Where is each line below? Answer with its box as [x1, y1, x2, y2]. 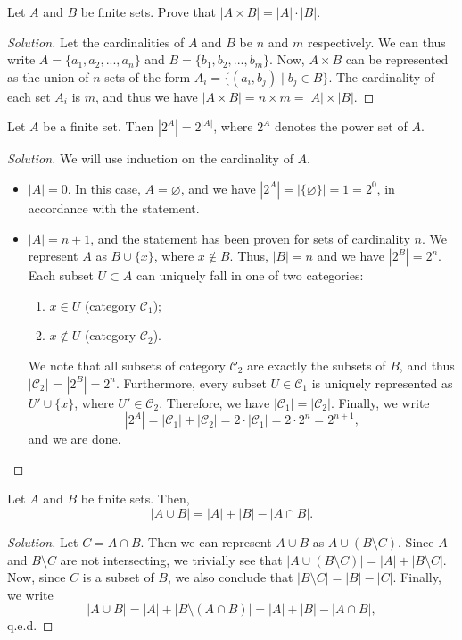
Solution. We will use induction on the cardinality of [7, 149, 293, 168]
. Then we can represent [140, 532, 272, 551]
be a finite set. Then [43, 117, 154, 136]
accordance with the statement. [28, 198, 200, 217]
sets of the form [104, 67, 191, 86]
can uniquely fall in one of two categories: [136, 266, 364, 285]
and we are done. [28, 429, 121, 448]
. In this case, [67, 179, 141, 197]
